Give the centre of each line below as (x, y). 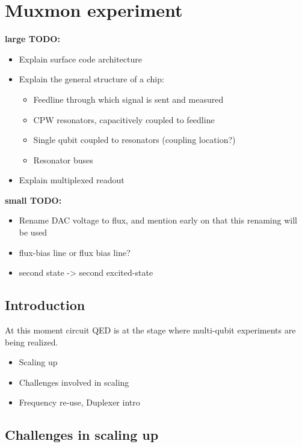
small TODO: (33, 200)
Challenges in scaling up (82, 435)
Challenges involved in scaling (74, 382)
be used (33, 232)
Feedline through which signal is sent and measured (128, 99)
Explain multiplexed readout (72, 180)
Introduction (45, 305)
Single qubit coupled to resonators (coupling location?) (134, 140)
